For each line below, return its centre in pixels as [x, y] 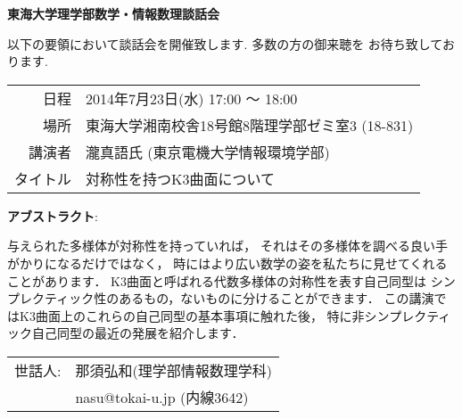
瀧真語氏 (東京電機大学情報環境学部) [208, 152]
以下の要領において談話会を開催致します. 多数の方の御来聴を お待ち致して [225, 43]
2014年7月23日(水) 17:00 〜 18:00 [192, 98]
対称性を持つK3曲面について [180, 178]
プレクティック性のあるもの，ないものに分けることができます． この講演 [221, 298]
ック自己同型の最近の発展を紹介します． [126, 333]
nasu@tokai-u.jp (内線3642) [162, 397]
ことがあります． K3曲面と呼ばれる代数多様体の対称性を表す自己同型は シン [231, 280]
